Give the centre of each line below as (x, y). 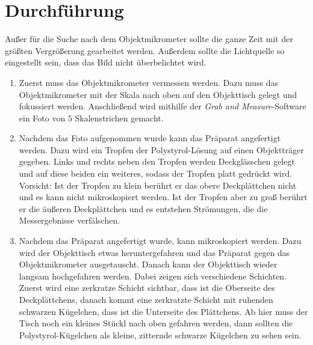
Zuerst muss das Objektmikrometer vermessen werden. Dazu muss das (149, 82)
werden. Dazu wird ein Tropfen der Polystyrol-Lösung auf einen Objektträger (161, 149)
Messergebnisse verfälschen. (70, 220)
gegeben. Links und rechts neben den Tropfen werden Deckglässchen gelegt (157, 161)
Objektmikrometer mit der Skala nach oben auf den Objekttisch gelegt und (158, 94)
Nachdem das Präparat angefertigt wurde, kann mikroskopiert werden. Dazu (160, 241)
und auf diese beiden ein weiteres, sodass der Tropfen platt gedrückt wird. (156, 173)
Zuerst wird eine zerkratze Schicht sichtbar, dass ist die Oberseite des (147, 288)
